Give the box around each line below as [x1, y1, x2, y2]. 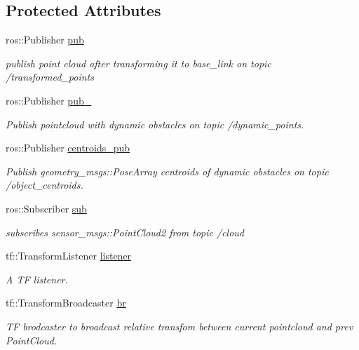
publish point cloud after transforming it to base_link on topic [6, 55, 271, 70]
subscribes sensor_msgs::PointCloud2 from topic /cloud [6, 224, 245, 239]
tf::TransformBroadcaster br [6, 295, 126, 310]
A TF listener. [6, 271, 68, 286]
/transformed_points [6, 69, 94, 84]
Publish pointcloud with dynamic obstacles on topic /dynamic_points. [6, 116, 304, 131]
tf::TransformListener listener [6, 248, 132, 263]
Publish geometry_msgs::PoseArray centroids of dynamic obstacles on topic [6, 163, 329, 178]
